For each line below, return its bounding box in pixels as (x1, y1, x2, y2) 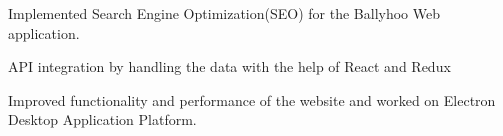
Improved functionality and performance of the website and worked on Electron (8, 89, 496, 110)
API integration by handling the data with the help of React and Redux (8, 56, 451, 77)
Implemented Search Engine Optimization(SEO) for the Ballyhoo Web (8, 3, 440, 23)
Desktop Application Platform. (8, 109, 197, 130)
